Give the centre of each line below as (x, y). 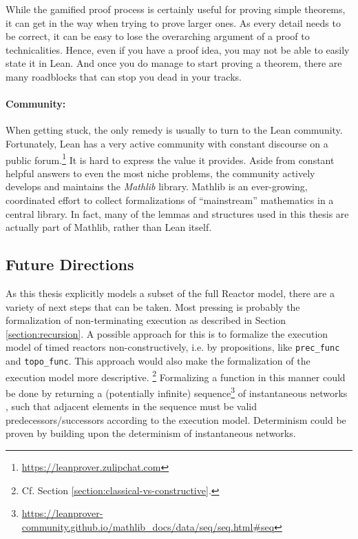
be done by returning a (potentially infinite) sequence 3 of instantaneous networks (177, 391)
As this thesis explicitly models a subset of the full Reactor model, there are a (170, 293)
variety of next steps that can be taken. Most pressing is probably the (153, 306)
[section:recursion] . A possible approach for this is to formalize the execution (167, 333)
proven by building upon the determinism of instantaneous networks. (151, 433)
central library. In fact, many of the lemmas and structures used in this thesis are (177, 213)
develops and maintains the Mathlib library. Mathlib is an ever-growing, (157, 186)
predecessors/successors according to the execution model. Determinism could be (176, 419)
